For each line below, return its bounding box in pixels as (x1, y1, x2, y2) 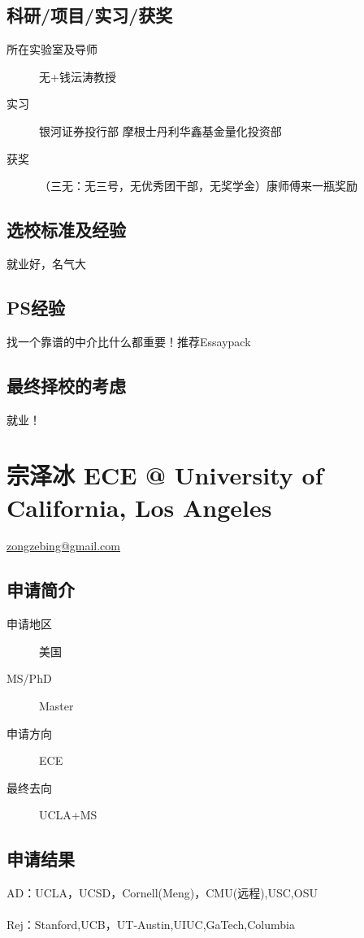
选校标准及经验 (6, 217, 126, 242)
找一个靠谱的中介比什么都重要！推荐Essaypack (6, 332, 251, 350)
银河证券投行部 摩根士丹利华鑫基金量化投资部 (39, 122, 282, 139)
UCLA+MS (39, 806, 97, 823)
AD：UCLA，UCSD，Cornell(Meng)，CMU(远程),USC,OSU (6, 884, 318, 901)
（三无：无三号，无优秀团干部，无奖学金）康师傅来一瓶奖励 (39, 177, 357, 194)
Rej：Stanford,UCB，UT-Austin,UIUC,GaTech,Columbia (6, 916, 295, 933)
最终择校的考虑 (6, 372, 126, 397)
